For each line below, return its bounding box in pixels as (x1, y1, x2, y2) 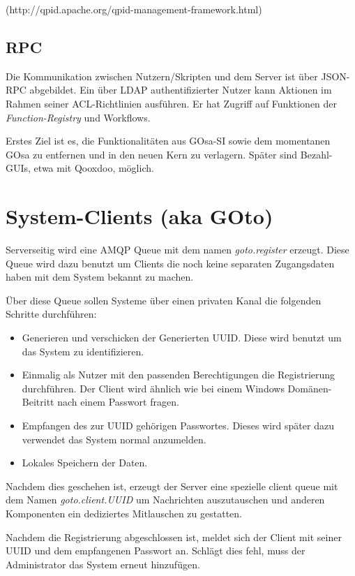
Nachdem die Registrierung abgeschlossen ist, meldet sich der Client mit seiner (6, 529, 342, 544)
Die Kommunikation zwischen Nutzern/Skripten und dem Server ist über (6, 68, 318, 83)
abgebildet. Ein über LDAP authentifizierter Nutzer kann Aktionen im (29, 82, 332, 97)
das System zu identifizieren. (22, 344, 144, 358)
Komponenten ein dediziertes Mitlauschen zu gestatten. (6, 505, 242, 520)
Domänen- (287, 381, 332, 395)
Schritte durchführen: (6, 307, 97, 321)
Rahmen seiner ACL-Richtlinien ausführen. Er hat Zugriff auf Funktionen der (6, 96, 338, 110)
